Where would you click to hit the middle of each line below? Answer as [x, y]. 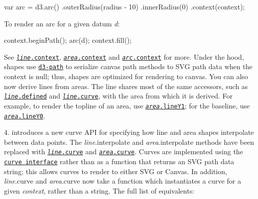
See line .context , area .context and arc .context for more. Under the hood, [124, 56]
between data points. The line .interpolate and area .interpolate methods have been [129, 142]
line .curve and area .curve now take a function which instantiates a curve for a [123, 181]
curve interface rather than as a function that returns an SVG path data [119, 161]
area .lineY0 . [25, 115]
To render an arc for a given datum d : [62, 23]
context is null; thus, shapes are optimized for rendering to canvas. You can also [126, 76]
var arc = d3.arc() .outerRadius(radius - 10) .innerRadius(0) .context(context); [125, 6]
